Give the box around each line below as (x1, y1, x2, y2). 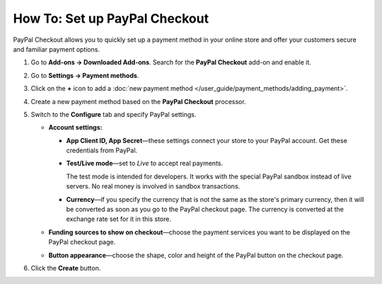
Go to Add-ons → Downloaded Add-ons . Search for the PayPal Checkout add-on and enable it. (30, 58, 311, 67)
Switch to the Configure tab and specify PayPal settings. (30, 110, 197, 118)
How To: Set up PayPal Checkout (13, 11, 209, 26)
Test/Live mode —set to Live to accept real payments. (66, 159, 224, 168)
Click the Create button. (30, 263, 101, 272)
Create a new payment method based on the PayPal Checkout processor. (30, 97, 247, 106)
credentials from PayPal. (66, 146, 138, 155)
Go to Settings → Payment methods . (30, 71, 139, 79)
